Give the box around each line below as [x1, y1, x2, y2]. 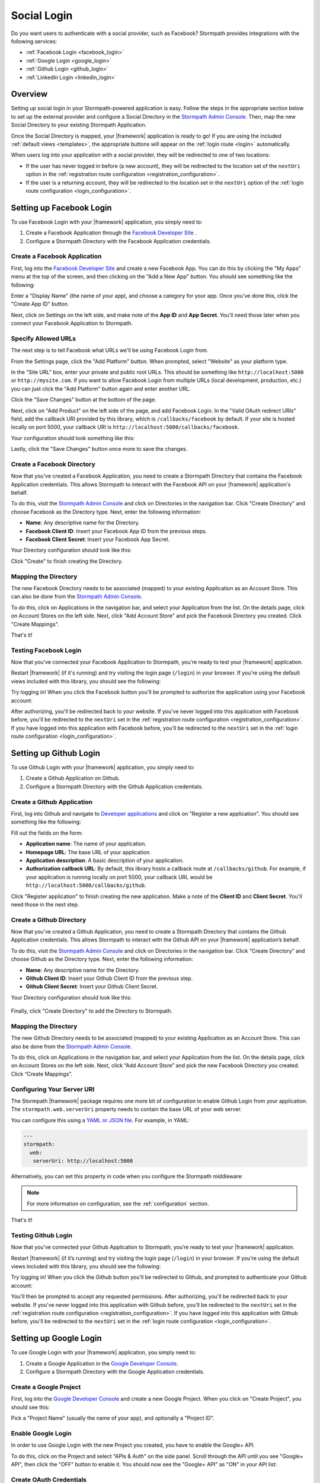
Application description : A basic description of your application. [25, 857, 184, 864]
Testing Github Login [11, 1231, 72, 1239]
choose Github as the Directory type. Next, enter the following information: [11, 956, 194, 963]
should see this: [11, 1404, 50, 1411]
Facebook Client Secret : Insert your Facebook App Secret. [25, 536, 170, 543]
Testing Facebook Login [11, 646, 82, 654]
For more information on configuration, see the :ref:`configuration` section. [27, 1200, 209, 1207]
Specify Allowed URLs [11, 334, 76, 342]
